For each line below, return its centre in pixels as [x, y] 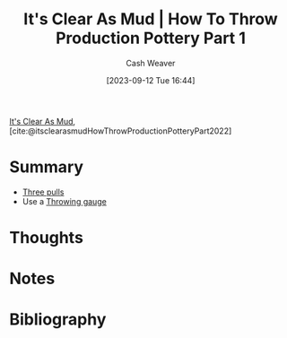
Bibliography [58, 320]
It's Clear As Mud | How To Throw [151, 19]
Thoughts [46, 238]
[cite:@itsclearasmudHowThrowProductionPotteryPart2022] [121, 131]
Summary [46, 167]
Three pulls [43, 192]
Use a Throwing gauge [65, 201]
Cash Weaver [151, 63]
